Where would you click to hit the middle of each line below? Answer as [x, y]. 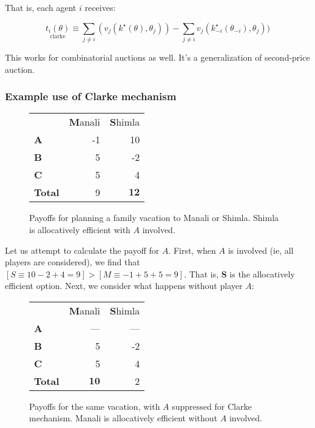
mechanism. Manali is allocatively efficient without [124, 418]
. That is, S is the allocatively [239, 273]
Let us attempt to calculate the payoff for [82, 250]
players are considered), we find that [73, 262]
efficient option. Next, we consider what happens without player [124, 286]
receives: [100, 7]
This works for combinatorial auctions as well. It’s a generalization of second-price [157, 57]
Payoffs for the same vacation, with [95, 406]
